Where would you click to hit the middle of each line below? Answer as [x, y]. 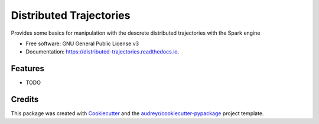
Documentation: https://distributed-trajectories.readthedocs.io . [102, 52]
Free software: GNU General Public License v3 [82, 43]
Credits [25, 100]
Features [27, 68]
